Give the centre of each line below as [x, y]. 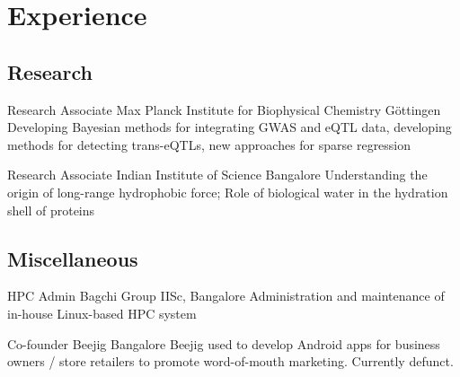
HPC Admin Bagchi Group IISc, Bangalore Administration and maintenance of [226, 296]
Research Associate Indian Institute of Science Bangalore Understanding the [217, 175]
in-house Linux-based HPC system [102, 313]
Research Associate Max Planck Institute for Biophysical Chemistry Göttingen [224, 109]
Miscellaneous [73, 258]
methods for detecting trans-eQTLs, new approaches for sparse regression [209, 144]
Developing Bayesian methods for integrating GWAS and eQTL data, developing [230, 127]
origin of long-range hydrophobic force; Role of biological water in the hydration [228, 192]
